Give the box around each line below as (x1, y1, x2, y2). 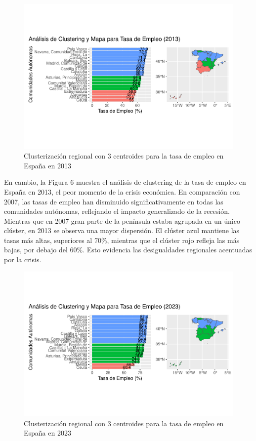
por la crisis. (4, 254, 42, 265)
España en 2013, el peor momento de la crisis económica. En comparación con (4, 186, 240, 197)
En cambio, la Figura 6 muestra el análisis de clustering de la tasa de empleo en (4, 177, 246, 187)
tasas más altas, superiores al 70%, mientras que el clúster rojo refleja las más (4, 235, 240, 245)
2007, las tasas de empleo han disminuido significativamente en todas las (4, 196, 223, 206)
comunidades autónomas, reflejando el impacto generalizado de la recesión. (4, 206, 230, 216)
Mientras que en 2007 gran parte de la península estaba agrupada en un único (4, 215, 240, 226)
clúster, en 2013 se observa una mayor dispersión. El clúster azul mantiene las (4, 225, 240, 236)
